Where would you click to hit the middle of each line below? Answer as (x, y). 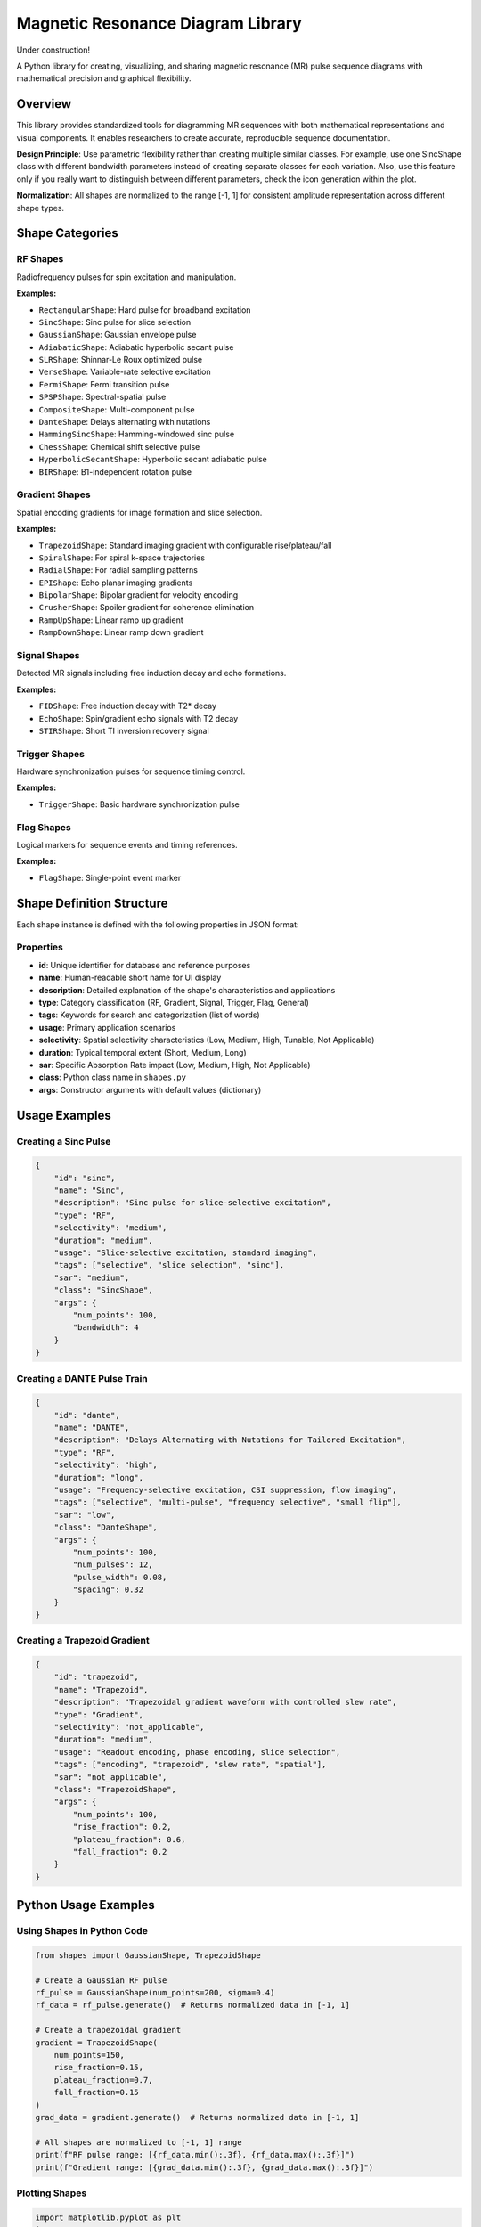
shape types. (41, 208)
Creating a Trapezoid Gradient (83, 1641)
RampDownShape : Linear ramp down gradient (121, 632)
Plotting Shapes (52, 2193)
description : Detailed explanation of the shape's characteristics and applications (187, 990)
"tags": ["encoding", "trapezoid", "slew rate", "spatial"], (190, 1765)
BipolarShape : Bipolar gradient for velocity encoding (139, 595)
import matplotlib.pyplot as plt (108, 2217)
